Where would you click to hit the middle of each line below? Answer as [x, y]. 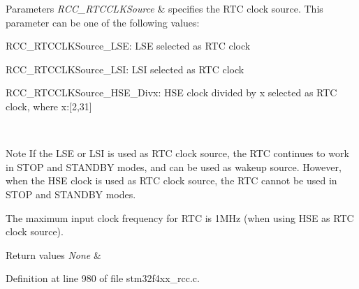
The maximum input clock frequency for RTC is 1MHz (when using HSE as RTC [180, 217]
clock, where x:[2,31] [49, 106]
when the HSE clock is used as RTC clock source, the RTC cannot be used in [171, 180]
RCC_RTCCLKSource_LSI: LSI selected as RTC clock [125, 69]
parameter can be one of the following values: [103, 22]
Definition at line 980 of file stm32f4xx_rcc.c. [103, 278]
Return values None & [53, 254]
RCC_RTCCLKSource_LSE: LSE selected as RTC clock [128, 46]
